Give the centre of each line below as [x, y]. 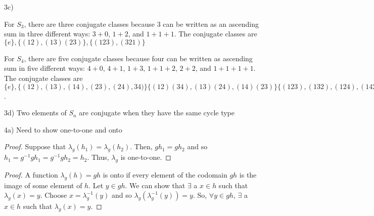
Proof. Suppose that [35, 146]
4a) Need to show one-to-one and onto [63, 129]
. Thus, [98, 157]
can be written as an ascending [211, 24]
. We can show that [155, 185]
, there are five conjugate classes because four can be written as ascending [138, 58]
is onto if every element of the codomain [165, 174]
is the [248, 174]
